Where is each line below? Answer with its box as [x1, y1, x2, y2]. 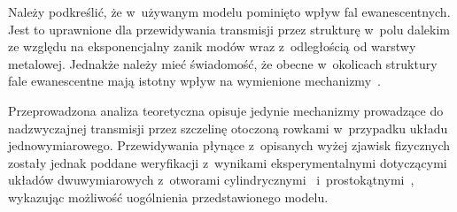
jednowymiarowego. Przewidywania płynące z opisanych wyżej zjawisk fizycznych [8, 136, 450, 155]
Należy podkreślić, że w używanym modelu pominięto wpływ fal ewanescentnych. [8, 3, 451, 20]
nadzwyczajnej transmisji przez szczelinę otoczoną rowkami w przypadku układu [8, 118, 448, 137]
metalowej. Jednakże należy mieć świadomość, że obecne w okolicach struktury [8, 54, 438, 72]
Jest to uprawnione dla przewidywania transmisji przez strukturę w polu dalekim [8, 19, 450, 38]
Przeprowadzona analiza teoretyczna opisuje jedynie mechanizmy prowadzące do [8, 101, 444, 119]
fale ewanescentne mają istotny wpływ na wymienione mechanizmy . [8, 72, 381, 90]
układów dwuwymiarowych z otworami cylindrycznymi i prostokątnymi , [8, 170, 414, 189]
